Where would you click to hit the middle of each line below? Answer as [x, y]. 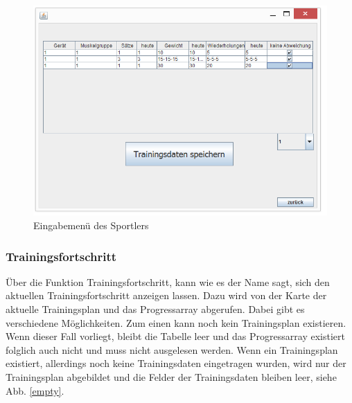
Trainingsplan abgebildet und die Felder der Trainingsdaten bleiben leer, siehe [171, 377]
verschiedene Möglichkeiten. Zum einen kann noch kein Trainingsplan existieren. [176, 322]
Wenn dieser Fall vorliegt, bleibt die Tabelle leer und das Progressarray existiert [175, 336]
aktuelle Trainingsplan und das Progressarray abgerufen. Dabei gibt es [155, 309]
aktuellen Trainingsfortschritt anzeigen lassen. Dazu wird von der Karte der [166, 295]
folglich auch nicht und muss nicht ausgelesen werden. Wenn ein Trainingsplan [172, 349]
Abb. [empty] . [35, 390]
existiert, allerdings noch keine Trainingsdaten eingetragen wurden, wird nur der [176, 363]
